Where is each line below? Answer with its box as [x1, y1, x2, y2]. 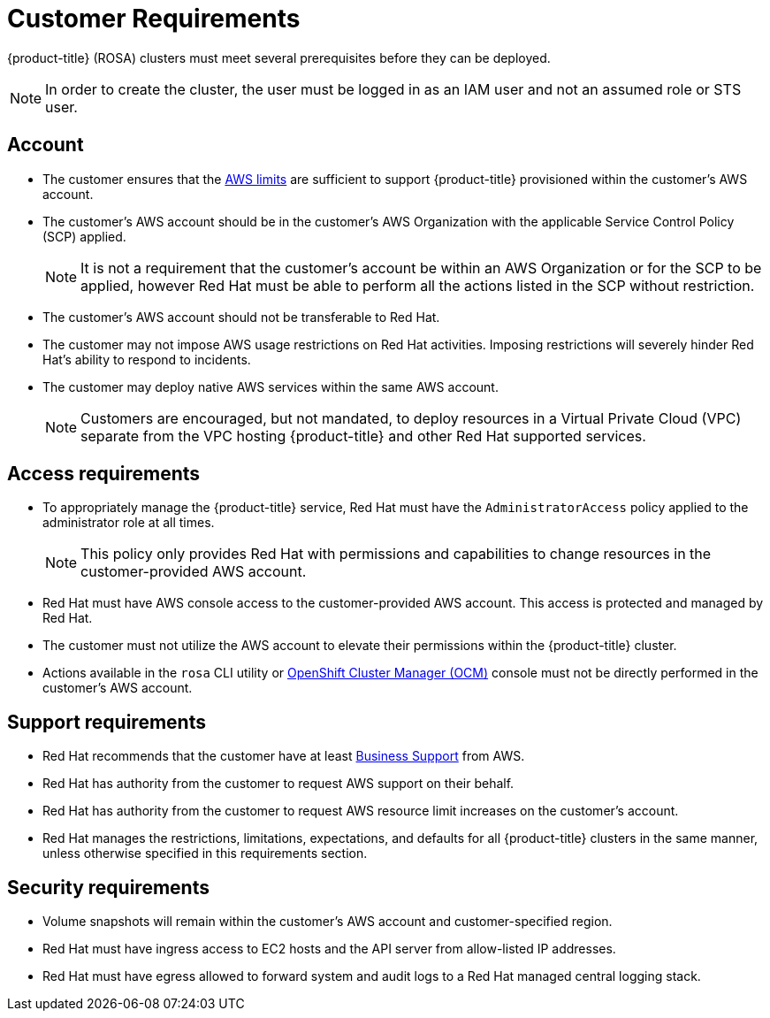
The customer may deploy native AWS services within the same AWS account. [42, 379, 499, 394]
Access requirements [7, 463, 201, 486]
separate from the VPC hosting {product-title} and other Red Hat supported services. [80, 426, 646, 445]
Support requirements [7, 710, 206, 733]
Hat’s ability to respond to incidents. [42, 351, 251, 367]
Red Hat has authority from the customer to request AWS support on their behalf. [42, 776, 515, 792]
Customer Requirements [7, 4, 301, 34]
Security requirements [7, 876, 210, 899]
